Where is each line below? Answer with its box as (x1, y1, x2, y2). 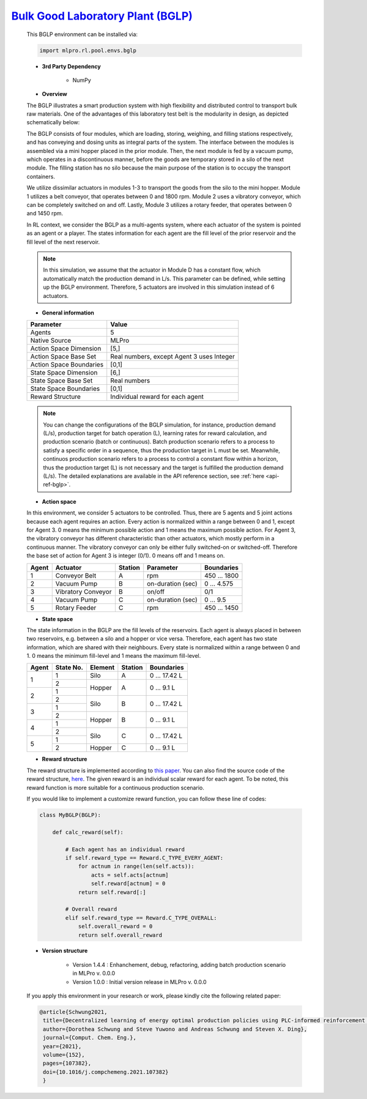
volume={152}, (43, 1051, 85, 1058)
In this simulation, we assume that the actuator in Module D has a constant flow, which (43, 266, 261, 274)
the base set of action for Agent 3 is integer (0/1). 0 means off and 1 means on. (26, 552, 225, 559)
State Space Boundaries (30, 384, 100, 393)
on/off (147, 587, 165, 596)
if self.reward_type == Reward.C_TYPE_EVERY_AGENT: (65, 854, 224, 861)
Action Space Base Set (30, 352, 97, 361)
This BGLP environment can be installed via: (26, 31, 138, 38)
